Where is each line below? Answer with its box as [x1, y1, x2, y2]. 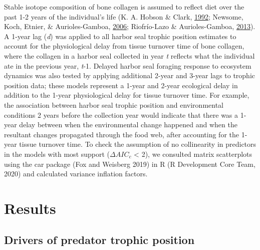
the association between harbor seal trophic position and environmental [4, 99, 223, 110]
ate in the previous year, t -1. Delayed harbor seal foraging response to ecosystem [4, 60, 251, 71]
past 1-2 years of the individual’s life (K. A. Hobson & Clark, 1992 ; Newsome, [4, 11, 243, 22]
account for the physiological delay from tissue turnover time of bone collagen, [4, 41, 244, 51]
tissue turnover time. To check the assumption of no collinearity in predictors [19, 139, 256, 149]
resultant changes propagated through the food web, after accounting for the [4, 129, 239, 139]
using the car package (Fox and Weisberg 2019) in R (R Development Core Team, [4, 158, 255, 169]
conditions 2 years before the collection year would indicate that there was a [4, 109, 238, 120]
